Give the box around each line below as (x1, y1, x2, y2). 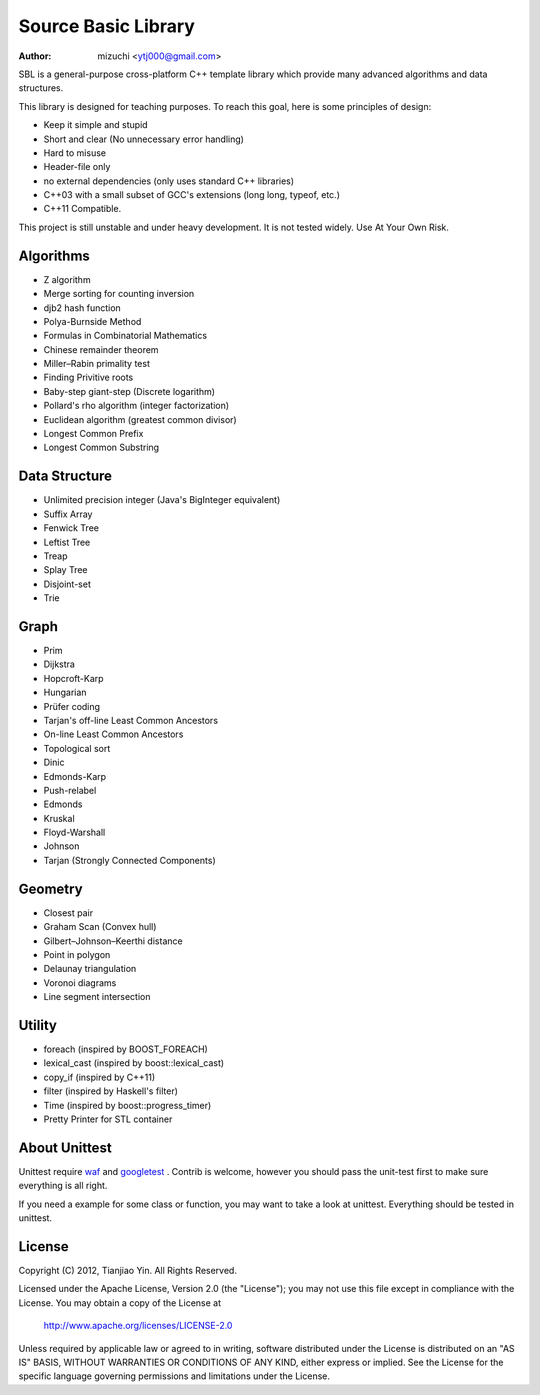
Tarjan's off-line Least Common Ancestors (43, 714, 219, 726)
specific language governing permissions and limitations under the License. (18, 1370, 330, 1382)
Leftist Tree (43, 536, 91, 548)
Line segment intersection (43, 991, 151, 1003)
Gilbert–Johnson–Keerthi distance (43, 935, 184, 947)
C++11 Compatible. (43, 203, 122, 215)
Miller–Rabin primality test (43, 358, 150, 370)
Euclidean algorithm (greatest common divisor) (43, 413, 237, 425)
